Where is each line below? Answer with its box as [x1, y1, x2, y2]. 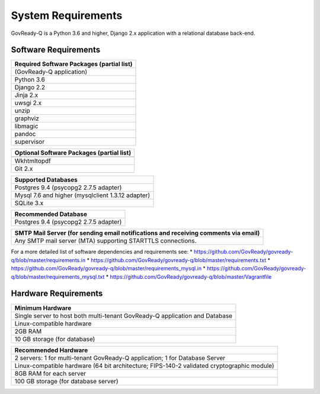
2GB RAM [14, 327, 42, 335]
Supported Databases [14, 176, 78, 184]
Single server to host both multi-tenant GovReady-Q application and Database [14, 311, 233, 319]
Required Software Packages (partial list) [14, 60, 133, 68]
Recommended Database [14, 210, 88, 218]
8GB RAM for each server [14, 369, 87, 377]
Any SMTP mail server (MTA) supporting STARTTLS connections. [14, 237, 197, 245]
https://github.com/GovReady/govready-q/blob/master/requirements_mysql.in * [11, 265, 206, 272]
